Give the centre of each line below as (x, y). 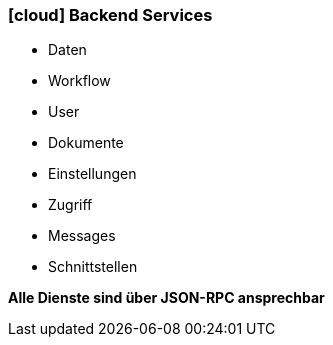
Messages (82, 236)
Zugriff (70, 205)
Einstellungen (92, 174)
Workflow (79, 81)
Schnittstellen (93, 267)
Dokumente (86, 143)
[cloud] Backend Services (110, 15)
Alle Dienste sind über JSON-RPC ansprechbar (166, 298)
